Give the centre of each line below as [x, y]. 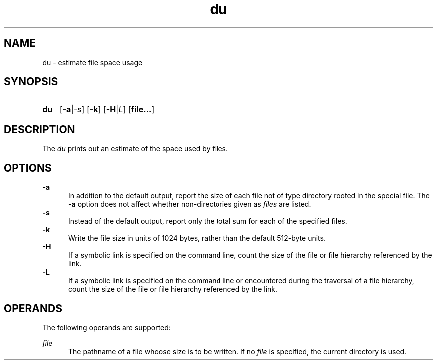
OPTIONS [28, 168]
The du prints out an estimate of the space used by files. [135, 149]
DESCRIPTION [40, 129]
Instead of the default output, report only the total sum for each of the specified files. [208, 221]
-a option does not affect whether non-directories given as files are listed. [190, 204]
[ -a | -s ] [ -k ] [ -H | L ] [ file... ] [107, 110]
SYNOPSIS [31, 82]
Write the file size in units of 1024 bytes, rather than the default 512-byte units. [197, 238]
